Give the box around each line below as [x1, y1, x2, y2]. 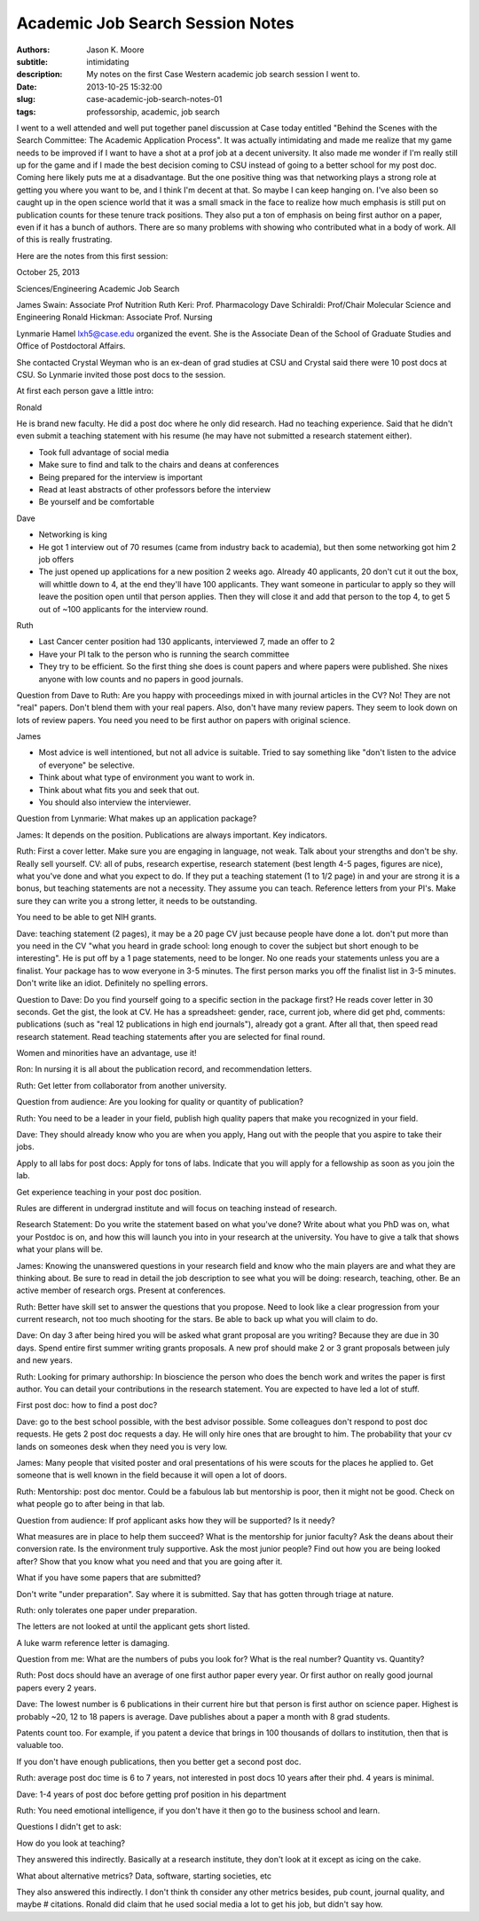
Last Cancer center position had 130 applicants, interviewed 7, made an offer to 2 [38, 636, 335, 647]
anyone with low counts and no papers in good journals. [38, 673, 244, 684]
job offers [38, 555, 75, 564]
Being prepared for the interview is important [38, 471, 203, 483]
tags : [16, 106, 36, 117]
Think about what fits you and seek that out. [38, 784, 200, 795]
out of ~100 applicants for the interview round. [38, 603, 208, 614]
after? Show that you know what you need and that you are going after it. [16, 1555, 283, 1566]
